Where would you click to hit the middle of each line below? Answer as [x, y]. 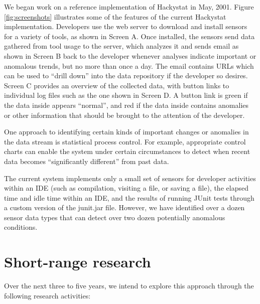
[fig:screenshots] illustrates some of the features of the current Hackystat [115, 16]
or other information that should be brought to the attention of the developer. [124, 115]
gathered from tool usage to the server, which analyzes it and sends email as [121, 46]
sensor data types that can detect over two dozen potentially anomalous [115, 217]
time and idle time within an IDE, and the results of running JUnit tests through [129, 197]
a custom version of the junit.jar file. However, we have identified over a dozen [124, 207]
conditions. [21, 227]
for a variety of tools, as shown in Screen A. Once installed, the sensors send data [129, 36]
